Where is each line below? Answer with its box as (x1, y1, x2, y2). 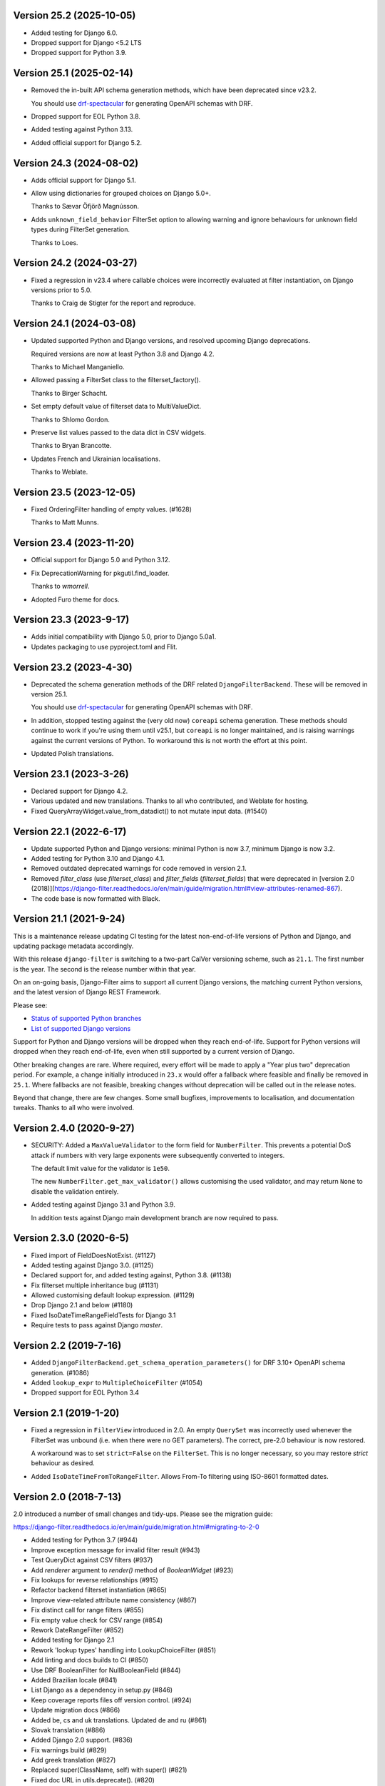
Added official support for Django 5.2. (31, 138, 143, 146)
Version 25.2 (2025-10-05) (13, 9, 136, 21)
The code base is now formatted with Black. (31, 894, 160, 903)
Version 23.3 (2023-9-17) (13, 614, 130, 626)
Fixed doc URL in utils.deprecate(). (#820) (31, 1775, 155, 1784)
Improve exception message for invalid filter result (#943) (31, 1545, 200, 1554)
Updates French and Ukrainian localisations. (31, 454, 160, 463)
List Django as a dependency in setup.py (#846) (31, 1686, 173, 1695)
